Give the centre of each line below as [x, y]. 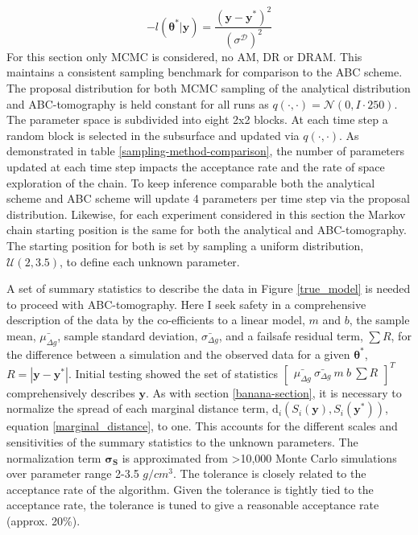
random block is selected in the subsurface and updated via [153, 135]
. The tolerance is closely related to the [270, 473]
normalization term [54, 457]
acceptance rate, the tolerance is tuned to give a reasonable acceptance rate [193, 505]
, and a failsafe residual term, [291, 335]
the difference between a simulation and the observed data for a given [178, 354]
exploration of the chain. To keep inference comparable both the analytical [191, 182]
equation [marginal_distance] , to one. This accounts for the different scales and [202, 426]
